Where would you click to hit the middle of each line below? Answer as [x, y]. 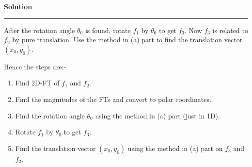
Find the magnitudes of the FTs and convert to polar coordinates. [113, 99]
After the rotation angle [39, 30]
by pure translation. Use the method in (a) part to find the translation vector [127, 40]
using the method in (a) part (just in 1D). [157, 115]
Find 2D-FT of [37, 83]
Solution [18, 6]
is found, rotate [108, 30]
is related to [230, 30]
